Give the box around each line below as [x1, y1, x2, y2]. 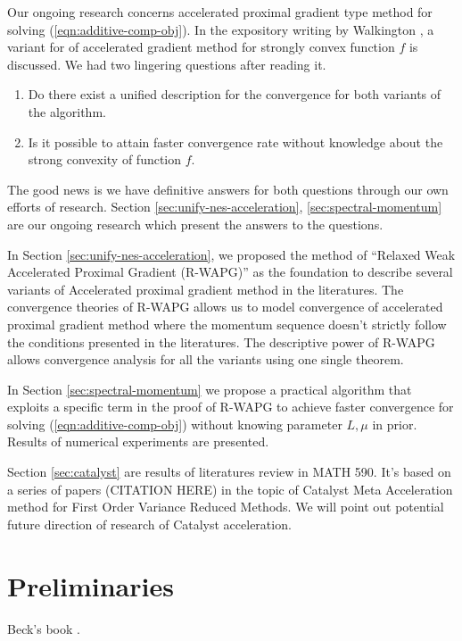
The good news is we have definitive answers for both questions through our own [7, 179, 449, 198]
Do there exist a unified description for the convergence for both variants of [28, 85, 441, 104]
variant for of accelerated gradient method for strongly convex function [7, 37, 395, 56]
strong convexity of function [28, 150, 182, 169]
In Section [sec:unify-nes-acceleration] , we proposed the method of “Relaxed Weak [7, 245, 456, 263]
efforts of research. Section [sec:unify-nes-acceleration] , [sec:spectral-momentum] [7, 197, 442, 216]
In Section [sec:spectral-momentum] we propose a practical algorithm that [7, 379, 412, 398]
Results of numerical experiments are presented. [7, 432, 269, 451]
